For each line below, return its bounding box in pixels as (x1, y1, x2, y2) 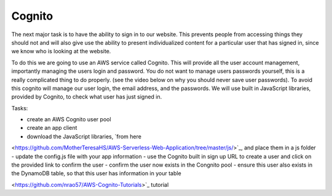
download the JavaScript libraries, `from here (26, 132, 141, 140)
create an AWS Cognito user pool (26, 116, 111, 123)
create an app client (26, 124, 77, 132)
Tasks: (11, 104, 28, 111)
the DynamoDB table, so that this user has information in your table (11, 170, 181, 177)
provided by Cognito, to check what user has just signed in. (11, 93, 162, 100)
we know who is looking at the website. (11, 48, 111, 55)
